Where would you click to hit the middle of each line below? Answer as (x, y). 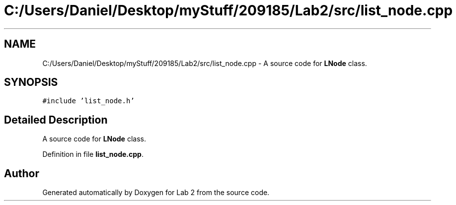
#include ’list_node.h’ (88, 101)
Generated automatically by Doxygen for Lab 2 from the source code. (156, 193)
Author (22, 173)
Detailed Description (56, 120)
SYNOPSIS (31, 82)
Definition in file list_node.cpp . (93, 154)
